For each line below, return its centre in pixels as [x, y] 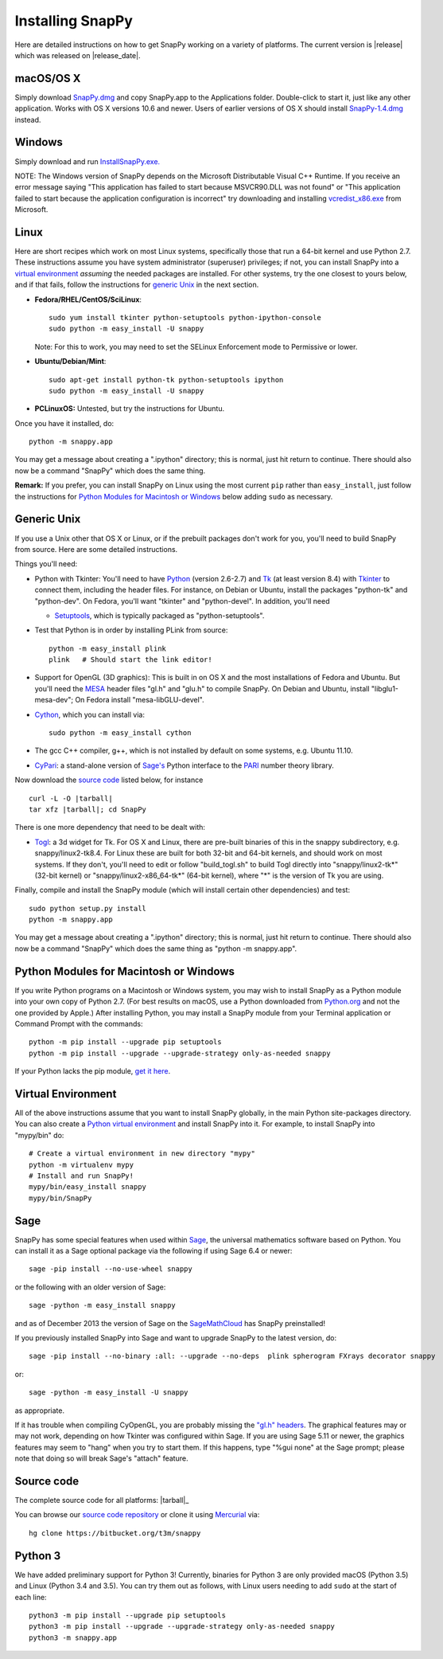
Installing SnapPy [74, 21]
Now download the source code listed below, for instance [109, 780]
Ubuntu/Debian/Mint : [70, 362]
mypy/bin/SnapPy [60, 1198]
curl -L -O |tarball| [71, 798]
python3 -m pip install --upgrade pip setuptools [128, 1615]
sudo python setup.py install [88, 908]
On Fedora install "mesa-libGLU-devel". [140, 700]
